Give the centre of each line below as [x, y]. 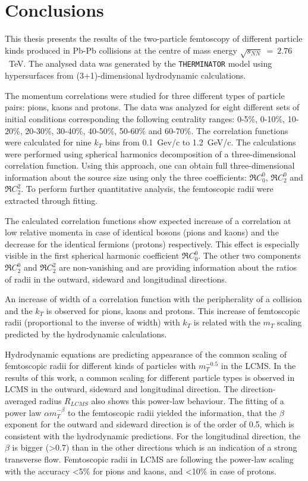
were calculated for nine [48, 142]
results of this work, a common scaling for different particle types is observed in [150, 377]
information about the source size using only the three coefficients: [126, 177]
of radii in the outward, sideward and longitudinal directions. [116, 279]
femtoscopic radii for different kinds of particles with [100, 366]
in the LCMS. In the [258, 366]
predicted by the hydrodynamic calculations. [86, 334]
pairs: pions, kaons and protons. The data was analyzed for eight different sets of [152, 107]
